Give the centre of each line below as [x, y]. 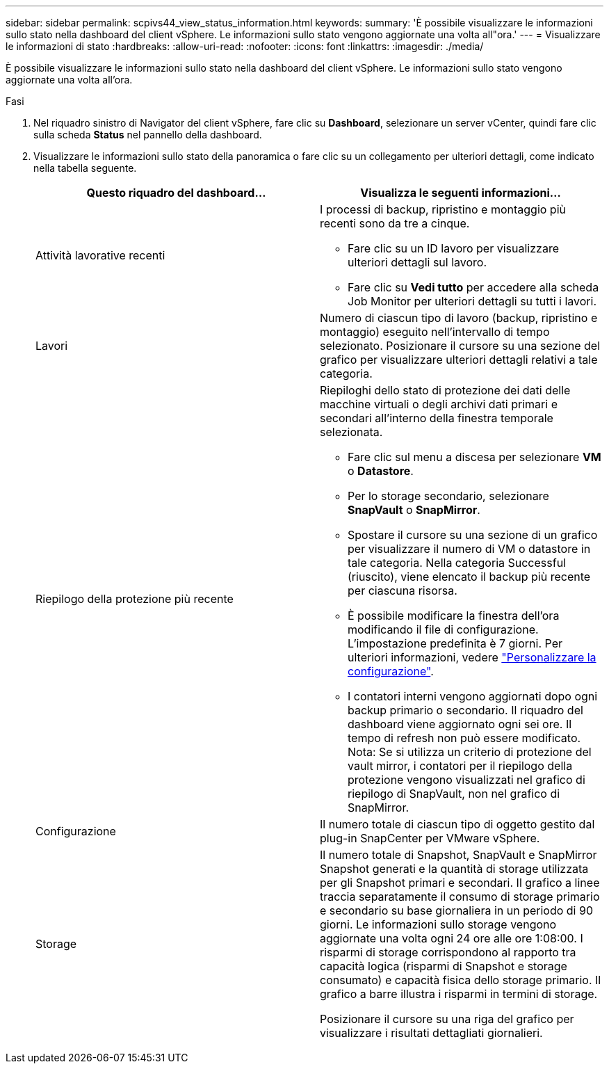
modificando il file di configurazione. [443, 629]
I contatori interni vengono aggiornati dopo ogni [473, 696]
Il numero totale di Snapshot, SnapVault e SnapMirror [458, 855]
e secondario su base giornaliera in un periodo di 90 [457, 910]
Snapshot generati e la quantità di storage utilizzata [454, 869]
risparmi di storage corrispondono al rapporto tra [448, 952]
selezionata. [351, 432]
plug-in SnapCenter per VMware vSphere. [430, 838]
